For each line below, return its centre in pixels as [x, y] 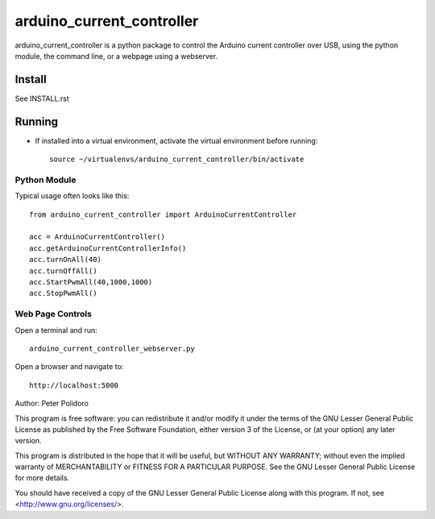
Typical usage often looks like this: [72, 196]
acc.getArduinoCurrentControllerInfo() [108, 248]
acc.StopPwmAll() [63, 293]
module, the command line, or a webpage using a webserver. [116, 56]
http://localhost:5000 [74, 385]
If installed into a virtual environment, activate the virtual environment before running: [176, 140]
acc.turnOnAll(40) [66, 259]
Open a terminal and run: [56, 330]
